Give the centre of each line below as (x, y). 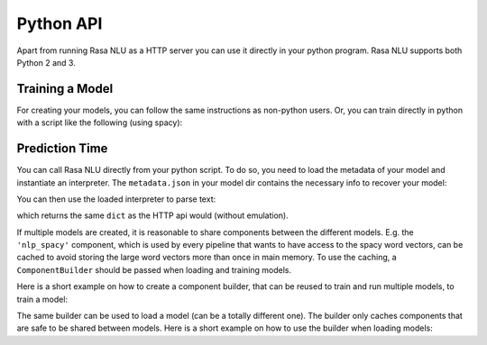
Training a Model (65, 89)
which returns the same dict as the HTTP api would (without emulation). (152, 215)
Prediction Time (62, 149)
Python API (60, 23)
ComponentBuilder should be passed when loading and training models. (154, 269)
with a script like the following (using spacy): (100, 123)
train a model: (42, 299)
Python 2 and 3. (46, 62)
